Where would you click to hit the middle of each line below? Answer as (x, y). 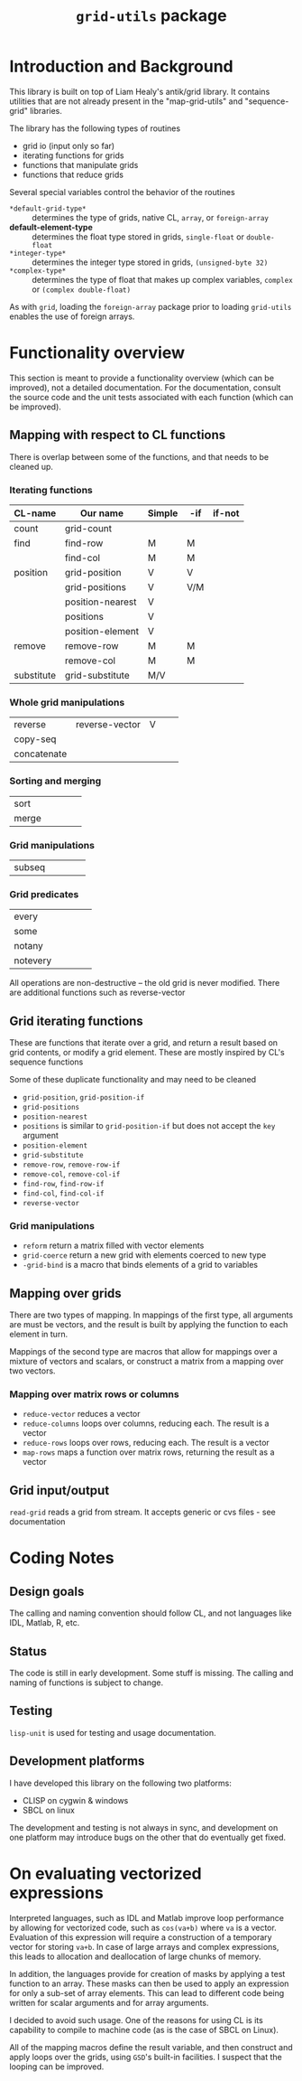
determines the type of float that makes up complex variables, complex (162, 279)
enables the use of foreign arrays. (72, 316)
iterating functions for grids (73, 155)
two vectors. (32, 1371)
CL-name (35, 513)
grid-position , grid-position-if (83, 1097)
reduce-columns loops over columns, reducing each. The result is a (146, 1423)
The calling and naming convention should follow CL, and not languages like (151, 1613)
